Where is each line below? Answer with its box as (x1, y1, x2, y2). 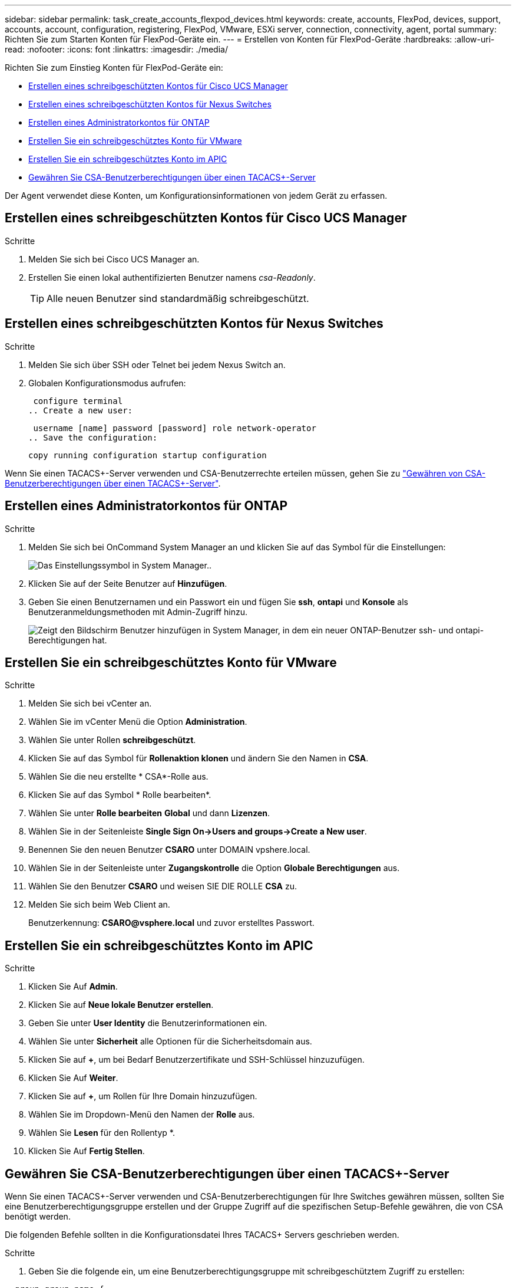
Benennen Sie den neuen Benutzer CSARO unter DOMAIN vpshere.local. (28, 845, 310, 855)
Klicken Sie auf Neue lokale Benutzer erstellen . (28, 1000, 214, 1010)
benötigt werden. (5, 1211, 71, 1222)
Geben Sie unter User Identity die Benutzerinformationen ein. (28, 1018, 267, 1029)
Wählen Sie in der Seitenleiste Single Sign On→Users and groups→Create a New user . (28, 826, 367, 837)
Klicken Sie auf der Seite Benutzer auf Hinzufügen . (28, 578, 227, 589)
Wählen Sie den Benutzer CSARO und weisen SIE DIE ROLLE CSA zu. (28, 881, 297, 892)
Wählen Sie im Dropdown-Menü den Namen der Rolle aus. (28, 1109, 255, 1120)
